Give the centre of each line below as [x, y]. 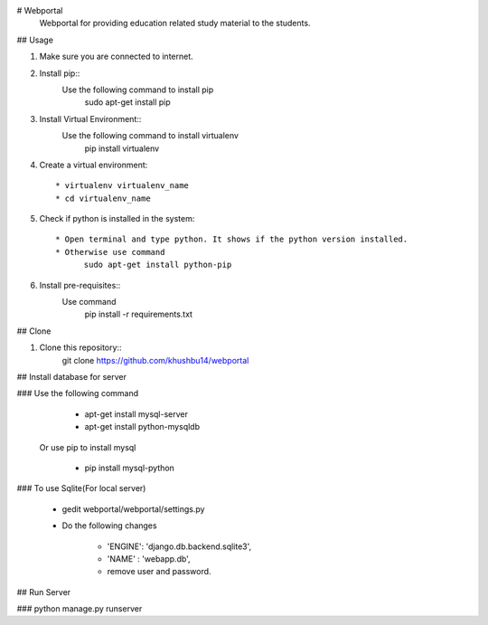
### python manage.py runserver [80, 609]
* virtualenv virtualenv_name [122, 186]
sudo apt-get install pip [127, 102]
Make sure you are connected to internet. [116, 57]
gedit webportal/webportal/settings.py [133, 509]
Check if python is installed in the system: [117, 219]
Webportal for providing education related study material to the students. [175, 24]
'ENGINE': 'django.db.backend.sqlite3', [179, 546]
